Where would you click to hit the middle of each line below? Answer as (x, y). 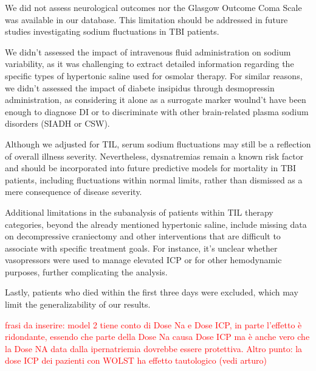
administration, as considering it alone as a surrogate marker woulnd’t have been (156, 100)
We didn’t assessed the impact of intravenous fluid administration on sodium (148, 51)
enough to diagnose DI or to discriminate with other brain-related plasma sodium (157, 111)
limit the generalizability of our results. (78, 304)
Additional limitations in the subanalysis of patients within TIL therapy (139, 212)
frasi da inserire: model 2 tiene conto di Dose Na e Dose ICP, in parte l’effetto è (153, 324)
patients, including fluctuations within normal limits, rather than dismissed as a (154, 179)
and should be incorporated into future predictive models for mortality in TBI (150, 168)
